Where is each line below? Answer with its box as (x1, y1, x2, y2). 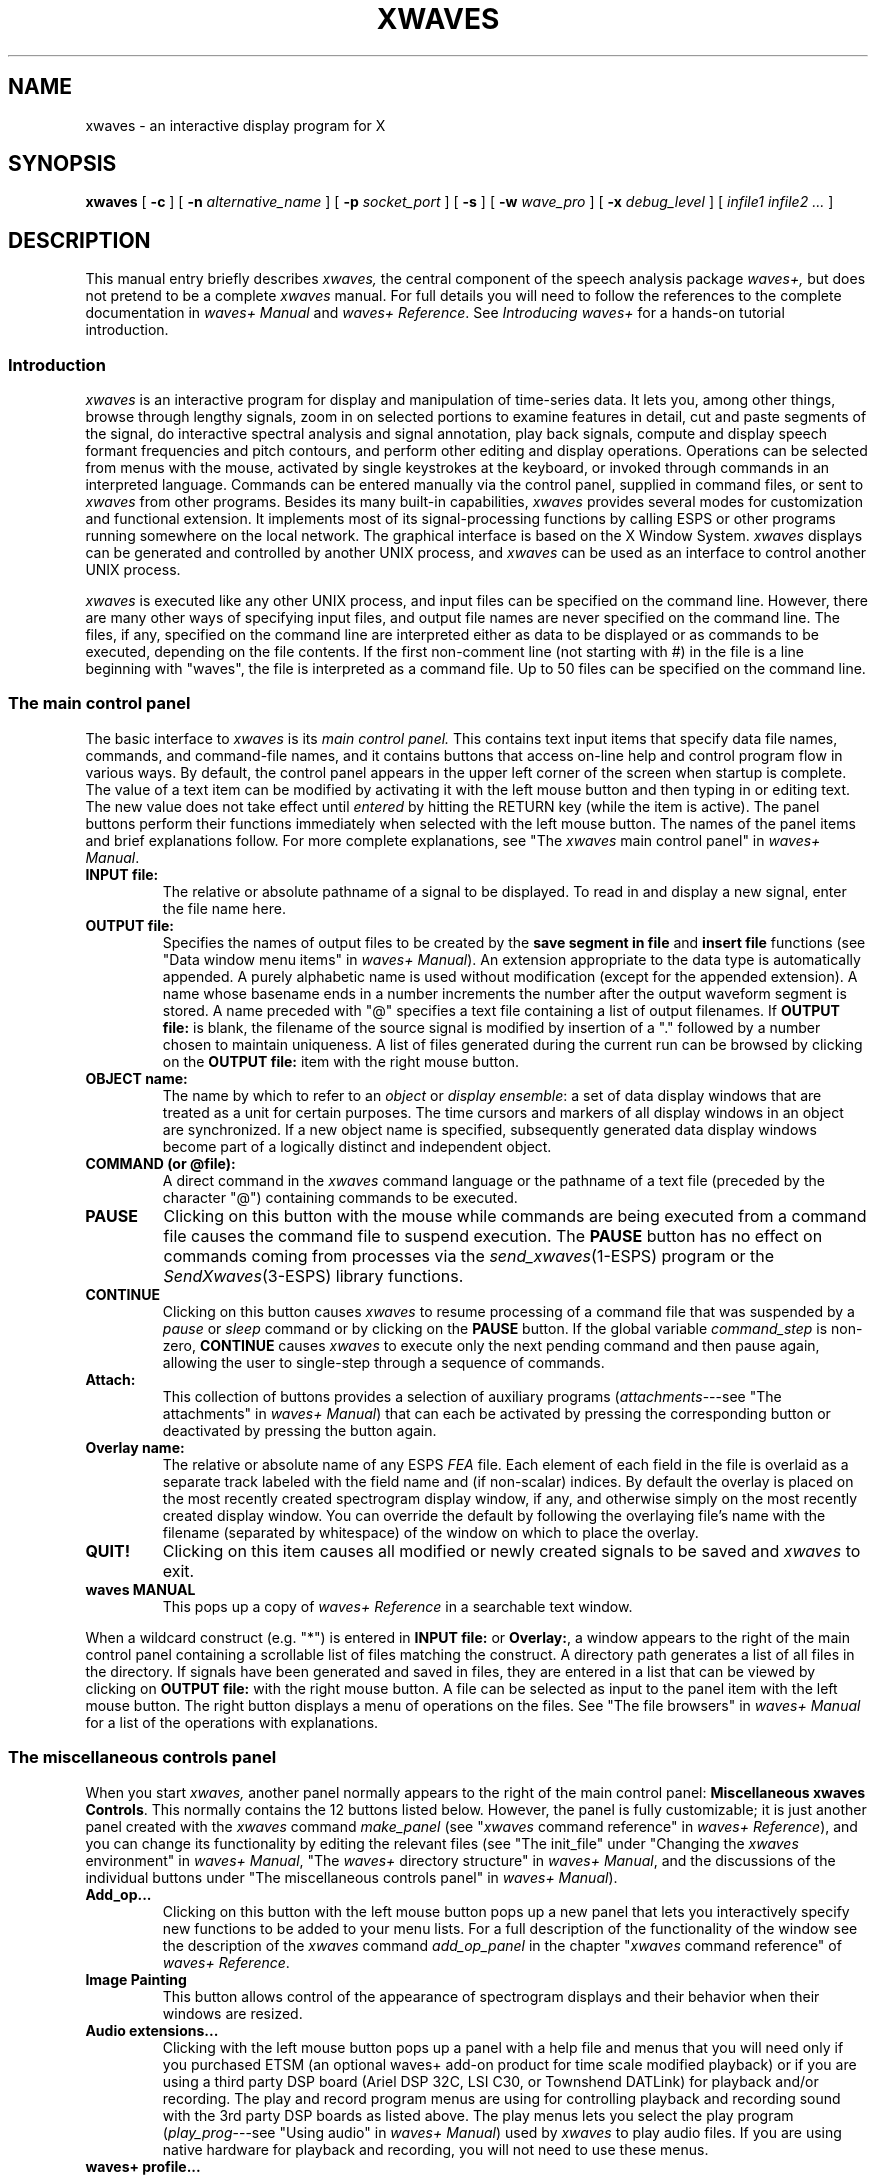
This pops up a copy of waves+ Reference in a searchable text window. (162, 1597, 633, 1615)
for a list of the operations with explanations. (85, 1713, 379, 1731)
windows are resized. (162, 2004, 303, 2022)
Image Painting (85, 1970, 187, 1988)
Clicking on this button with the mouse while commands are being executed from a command (163, 1205, 867, 1226)
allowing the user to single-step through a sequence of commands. (162, 1353, 605, 1371)
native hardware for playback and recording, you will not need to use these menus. (162, 2140, 709, 2158)
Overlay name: (85, 1438, 185, 1456)
